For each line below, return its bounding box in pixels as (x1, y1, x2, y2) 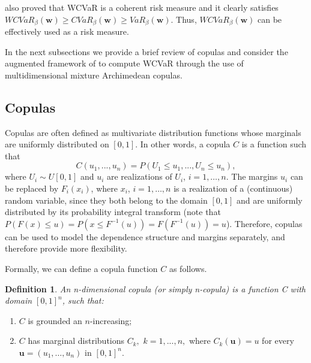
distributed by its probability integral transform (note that (5, 205, 221, 218)
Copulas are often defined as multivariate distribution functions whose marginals (5, 126, 301, 138)
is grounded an (28, 314, 82, 326)
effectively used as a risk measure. (5, 25, 129, 38)
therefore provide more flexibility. (5, 242, 127, 255)
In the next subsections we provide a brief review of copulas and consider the (5, 45, 288, 58)
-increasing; (89, 314, 132, 326)
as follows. (169, 262, 207, 274)
